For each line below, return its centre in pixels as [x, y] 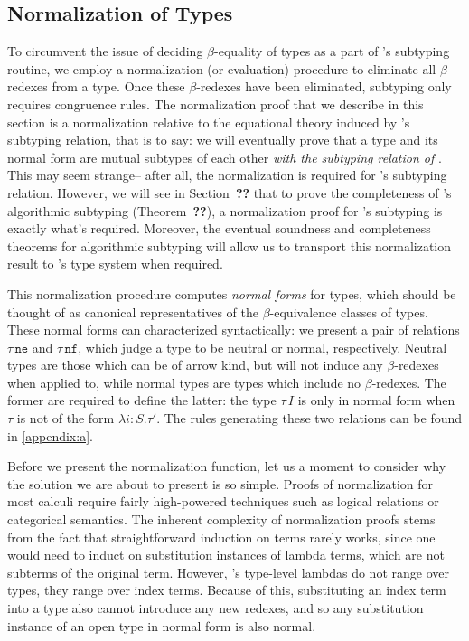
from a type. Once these [118, 86]
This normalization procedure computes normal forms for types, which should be [232, 293]
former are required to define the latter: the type [142, 400]
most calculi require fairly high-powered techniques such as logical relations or [223, 501]
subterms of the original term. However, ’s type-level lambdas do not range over [228, 572]
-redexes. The [409, 382]
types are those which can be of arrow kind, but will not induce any [195, 365]
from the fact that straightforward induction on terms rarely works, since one [221, 537]
